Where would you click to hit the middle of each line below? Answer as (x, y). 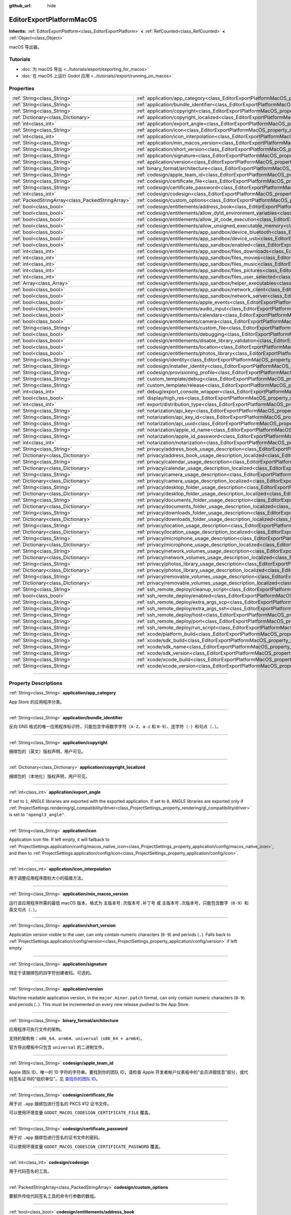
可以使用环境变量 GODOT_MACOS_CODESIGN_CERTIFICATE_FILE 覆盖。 (81, 1112)
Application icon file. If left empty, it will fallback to (59, 840)
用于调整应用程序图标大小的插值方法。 (47, 878)
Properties (22, 88)
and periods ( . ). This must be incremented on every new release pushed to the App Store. (99, 1005)
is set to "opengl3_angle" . (37, 815)
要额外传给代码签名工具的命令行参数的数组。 (54, 1196)
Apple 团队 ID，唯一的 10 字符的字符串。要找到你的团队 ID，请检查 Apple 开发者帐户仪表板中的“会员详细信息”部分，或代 (129, 1072)
